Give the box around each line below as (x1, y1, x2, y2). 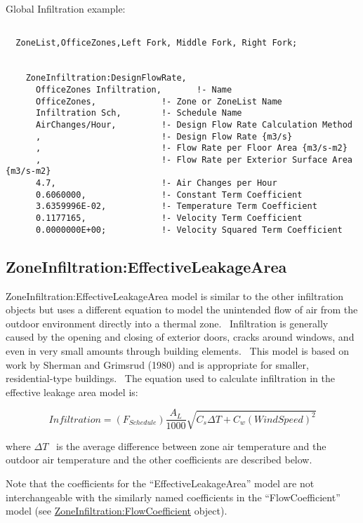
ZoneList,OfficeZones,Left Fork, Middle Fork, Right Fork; (15, 38, 298, 48)
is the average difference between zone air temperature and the (56, 438, 326, 453)
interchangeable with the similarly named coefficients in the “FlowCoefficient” (6, 489, 341, 504)
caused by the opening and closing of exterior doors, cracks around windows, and (6, 330, 355, 344)
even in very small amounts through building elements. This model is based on (6, 343, 349, 358)
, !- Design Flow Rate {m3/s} (35, 131, 293, 142)
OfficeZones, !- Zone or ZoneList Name (35, 96, 282, 107)
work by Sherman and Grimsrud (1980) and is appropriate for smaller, (6, 357, 309, 372)
